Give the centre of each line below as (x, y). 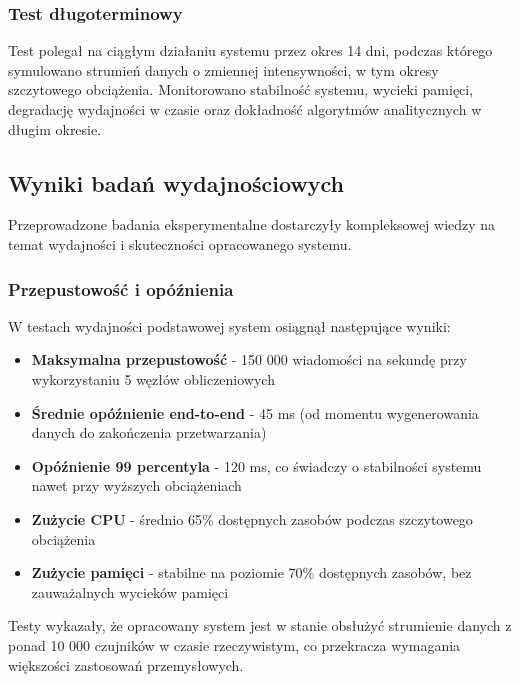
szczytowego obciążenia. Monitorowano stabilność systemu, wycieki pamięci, (241, 89)
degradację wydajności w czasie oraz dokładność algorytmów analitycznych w (245, 109)
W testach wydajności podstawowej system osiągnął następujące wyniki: (229, 325)
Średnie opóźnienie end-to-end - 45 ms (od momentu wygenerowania (255, 412)
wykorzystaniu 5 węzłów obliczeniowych (153, 378)
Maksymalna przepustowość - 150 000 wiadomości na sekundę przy (249, 359)
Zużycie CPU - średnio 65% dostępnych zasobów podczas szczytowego (252, 518)
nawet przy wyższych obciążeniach (136, 485)
